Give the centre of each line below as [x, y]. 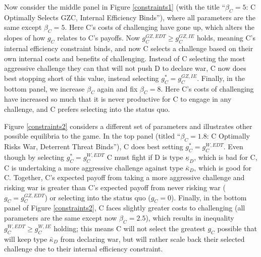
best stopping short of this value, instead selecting [82, 78]
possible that [237, 228]
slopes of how [25, 38]
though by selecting [34, 157]
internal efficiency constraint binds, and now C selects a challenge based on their [129, 48]
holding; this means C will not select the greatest [129, 228]
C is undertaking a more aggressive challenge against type [94, 167]
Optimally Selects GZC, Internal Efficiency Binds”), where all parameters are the [130, 17]
